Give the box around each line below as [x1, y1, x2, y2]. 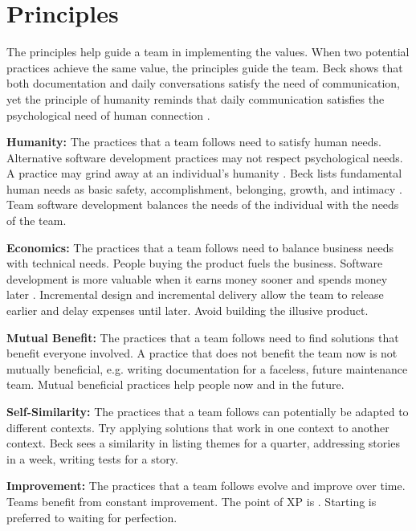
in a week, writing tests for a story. [6, 450, 178, 467]
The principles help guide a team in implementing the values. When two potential [6, 43, 410, 60]
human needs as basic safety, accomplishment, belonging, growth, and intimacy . [6, 180, 402, 197]
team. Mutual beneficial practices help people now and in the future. [6, 376, 345, 393]
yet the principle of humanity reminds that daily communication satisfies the [6, 90, 385, 107]
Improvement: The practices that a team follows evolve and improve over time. [6, 477, 406, 494]
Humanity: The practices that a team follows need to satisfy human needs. [6, 133, 381, 150]
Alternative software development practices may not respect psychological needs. [6, 149, 403, 165]
